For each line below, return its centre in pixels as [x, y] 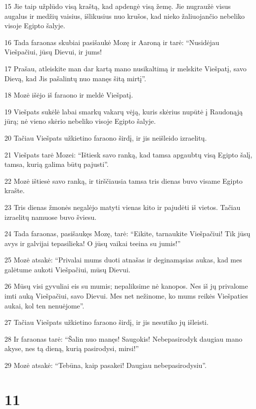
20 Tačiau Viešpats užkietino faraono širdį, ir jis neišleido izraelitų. [106, 137]
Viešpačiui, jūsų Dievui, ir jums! [53, 52]
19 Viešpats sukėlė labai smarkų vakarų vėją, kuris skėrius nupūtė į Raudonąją [124, 111]
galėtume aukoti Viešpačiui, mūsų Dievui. [67, 269]
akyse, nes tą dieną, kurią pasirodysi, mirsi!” [72, 348]
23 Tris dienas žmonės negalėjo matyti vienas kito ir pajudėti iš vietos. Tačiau [123, 207]
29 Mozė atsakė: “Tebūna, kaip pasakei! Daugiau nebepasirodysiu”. [106, 365]
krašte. [15, 190]
